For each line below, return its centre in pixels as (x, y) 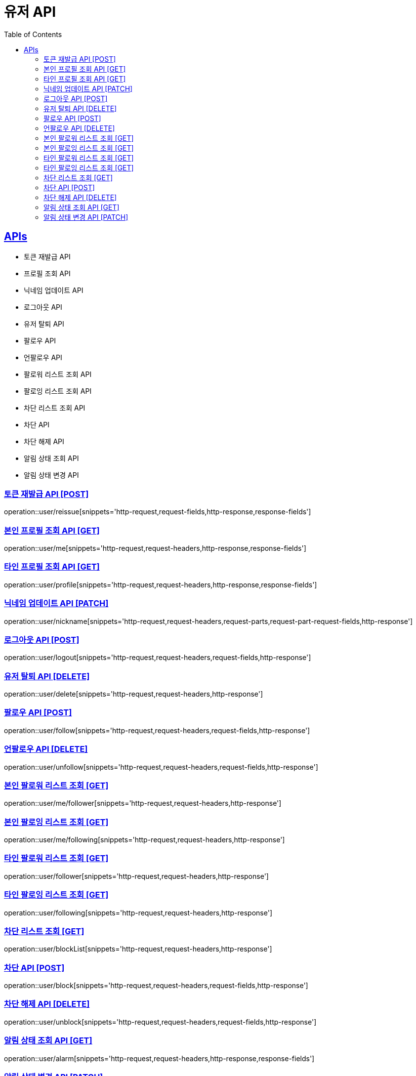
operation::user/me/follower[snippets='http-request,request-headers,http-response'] (143, 803)
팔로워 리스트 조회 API (58, 374)
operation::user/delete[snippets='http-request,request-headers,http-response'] (134, 694)
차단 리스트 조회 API (55, 408)
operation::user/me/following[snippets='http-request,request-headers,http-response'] (145, 840)
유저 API (30, 12)
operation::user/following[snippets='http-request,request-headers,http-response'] (138, 912)
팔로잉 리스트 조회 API (58, 391)
